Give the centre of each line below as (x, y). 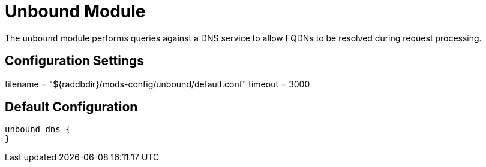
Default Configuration (71, 107)
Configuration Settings (75, 61)
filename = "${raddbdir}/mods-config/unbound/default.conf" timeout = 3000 (157, 84)
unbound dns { (38, 130)
